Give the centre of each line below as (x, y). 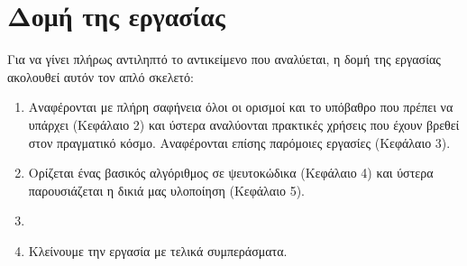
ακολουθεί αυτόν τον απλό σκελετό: (101, 76)
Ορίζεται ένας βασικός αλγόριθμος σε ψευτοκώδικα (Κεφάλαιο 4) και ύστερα (231, 173)
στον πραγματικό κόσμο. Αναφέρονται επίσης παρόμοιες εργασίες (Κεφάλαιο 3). (239, 142)
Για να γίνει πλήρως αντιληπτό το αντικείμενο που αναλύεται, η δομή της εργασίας (224, 59)
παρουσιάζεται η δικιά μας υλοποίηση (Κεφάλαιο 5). (166, 190)
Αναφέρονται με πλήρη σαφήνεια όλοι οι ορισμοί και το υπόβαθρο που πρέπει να (241, 107)
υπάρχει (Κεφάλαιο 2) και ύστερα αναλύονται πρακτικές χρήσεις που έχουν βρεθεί (244, 124)
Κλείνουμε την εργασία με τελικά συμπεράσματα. (158, 250)
